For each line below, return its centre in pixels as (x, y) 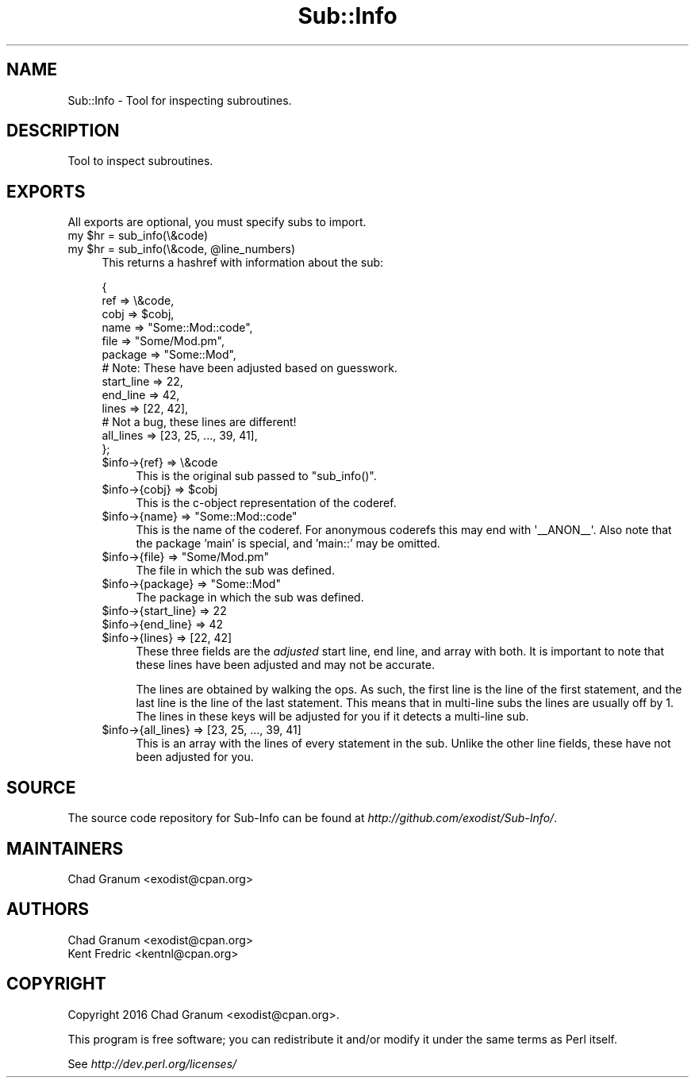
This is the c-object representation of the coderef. (266, 503)
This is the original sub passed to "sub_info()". (256, 476)
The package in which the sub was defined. (250, 598)
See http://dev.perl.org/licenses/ (152, 1063)
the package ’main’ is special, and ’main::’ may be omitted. (288, 544)
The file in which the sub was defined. (235, 571)
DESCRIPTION (63, 131)
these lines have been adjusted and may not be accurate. (285, 665)
